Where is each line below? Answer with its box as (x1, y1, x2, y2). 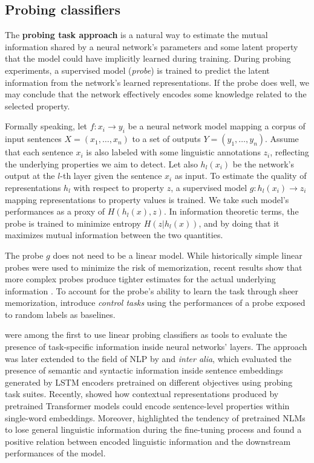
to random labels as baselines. (5, 308, 116, 320)
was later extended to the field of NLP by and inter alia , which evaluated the (5, 352, 292, 364)
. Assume (265, 132, 299, 145)
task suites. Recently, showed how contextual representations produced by (5, 387, 279, 400)
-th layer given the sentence (60, 169, 162, 182)
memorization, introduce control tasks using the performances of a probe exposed (5, 296, 306, 309)
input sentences (5, 132, 62, 145)
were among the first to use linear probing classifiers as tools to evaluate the (5, 328, 287, 341)
